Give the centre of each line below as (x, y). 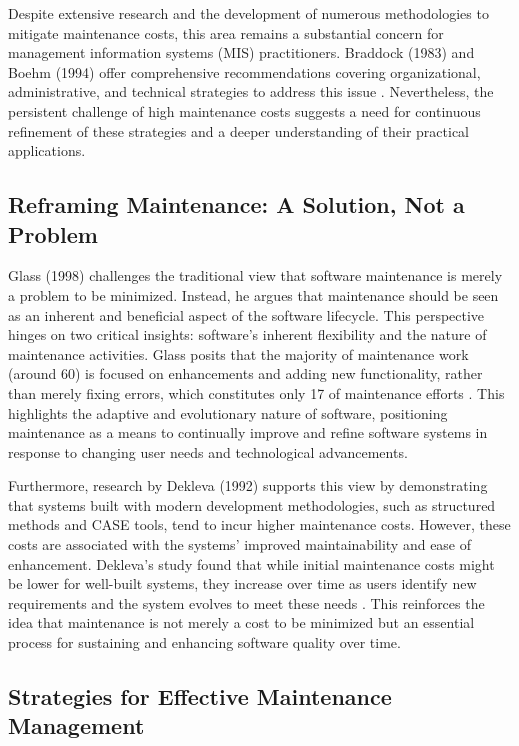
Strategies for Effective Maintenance (200, 696)
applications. (47, 150)
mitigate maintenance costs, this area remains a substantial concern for (226, 32)
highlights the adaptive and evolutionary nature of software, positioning (228, 412)
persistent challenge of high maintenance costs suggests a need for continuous (244, 110)
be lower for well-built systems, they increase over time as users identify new (242, 583)
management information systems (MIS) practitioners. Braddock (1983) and (241, 52)
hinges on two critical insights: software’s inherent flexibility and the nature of (247, 334)
